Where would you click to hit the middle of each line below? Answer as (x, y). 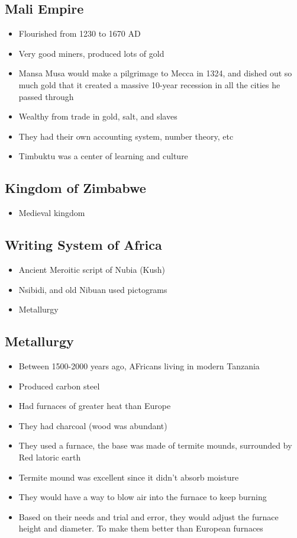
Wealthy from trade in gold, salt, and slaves (98, 116)
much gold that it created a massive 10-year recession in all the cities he (149, 84)
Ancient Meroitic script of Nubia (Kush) (92, 269)
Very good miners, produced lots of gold (91, 53)
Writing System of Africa (83, 245)
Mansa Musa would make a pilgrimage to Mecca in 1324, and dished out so (155, 73)
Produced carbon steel (59, 386)
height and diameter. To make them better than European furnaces (141, 528)
